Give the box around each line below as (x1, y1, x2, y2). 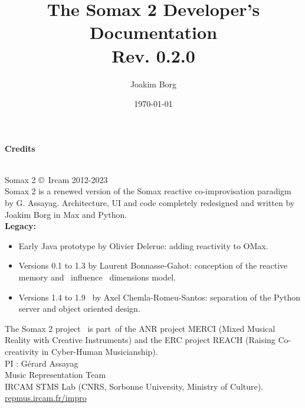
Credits (5, 142, 35, 154)
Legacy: (5, 220, 37, 232)
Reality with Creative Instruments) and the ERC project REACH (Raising (5, 334, 276, 346)
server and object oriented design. (18, 302, 140, 315)
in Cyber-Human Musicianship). (41, 345, 158, 357)
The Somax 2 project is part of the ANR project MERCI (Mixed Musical (5, 322, 276, 334)
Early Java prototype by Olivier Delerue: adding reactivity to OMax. (18, 239, 268, 252)
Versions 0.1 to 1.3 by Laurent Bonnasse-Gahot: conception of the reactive (18, 259, 288, 272)
